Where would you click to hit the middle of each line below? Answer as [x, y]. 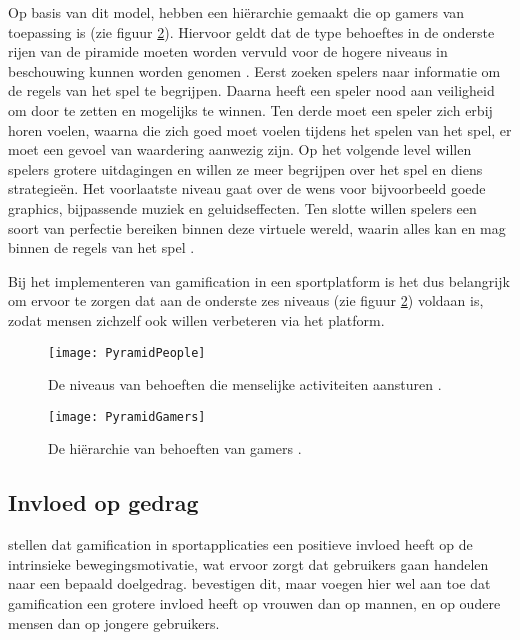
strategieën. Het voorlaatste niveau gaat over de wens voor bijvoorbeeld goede [247, 188]
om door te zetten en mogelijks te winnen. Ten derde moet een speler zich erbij [250, 109]
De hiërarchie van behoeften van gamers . [175, 448]
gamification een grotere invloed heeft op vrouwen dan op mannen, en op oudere [254, 602]
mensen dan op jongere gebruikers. [114, 622]
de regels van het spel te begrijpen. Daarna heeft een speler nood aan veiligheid [251, 90]
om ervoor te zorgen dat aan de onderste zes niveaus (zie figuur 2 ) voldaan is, [246, 300]
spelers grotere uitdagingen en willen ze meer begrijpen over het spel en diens [245, 168]
